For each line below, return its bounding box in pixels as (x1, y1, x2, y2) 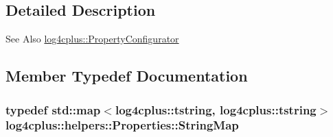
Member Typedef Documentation (5, 65, 248, 86)
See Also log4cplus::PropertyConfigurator (5, 32, 179, 46)
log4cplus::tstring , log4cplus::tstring (115, 101, 317, 118)
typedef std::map (5, 101, 101, 118)
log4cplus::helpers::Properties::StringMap (5, 116, 239, 134)
